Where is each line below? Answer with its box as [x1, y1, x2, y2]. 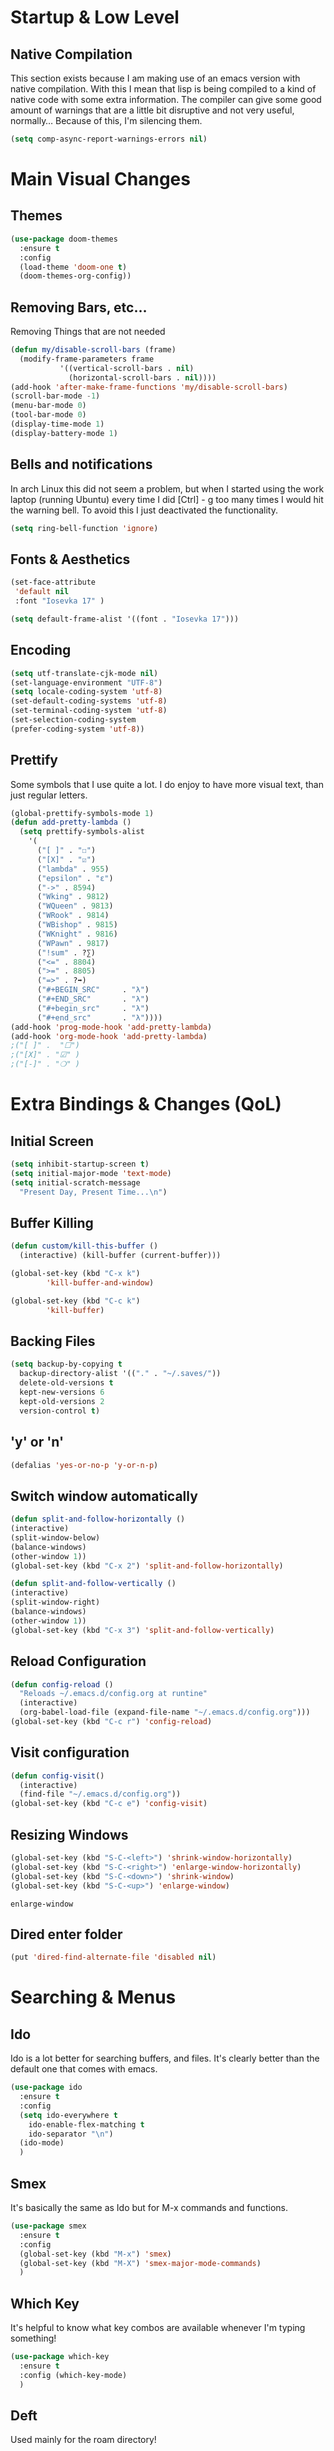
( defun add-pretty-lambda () [10, 817, 132, 828]
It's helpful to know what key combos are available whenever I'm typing [10, 2322, 306, 2334]
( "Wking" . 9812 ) [36, 892, 110, 902]
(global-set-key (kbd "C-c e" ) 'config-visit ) [10, 1799, 208, 1809]
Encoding [10, 642, 72, 659]
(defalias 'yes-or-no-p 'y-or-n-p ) [10, 1460, 159, 1470]
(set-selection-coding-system [10, 715, 137, 725]
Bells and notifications [10, 456, 153, 473]
